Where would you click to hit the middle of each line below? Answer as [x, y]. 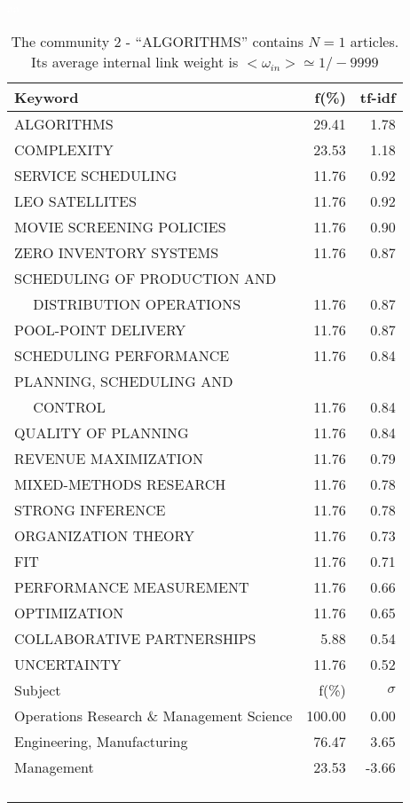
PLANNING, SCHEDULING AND [124, 381]
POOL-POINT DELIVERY [100, 329]
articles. [375, 41]
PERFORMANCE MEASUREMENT [132, 586]
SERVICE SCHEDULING [96, 175]
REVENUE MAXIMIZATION [109, 458]
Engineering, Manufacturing [101, 741]
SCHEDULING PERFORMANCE [122, 355]
